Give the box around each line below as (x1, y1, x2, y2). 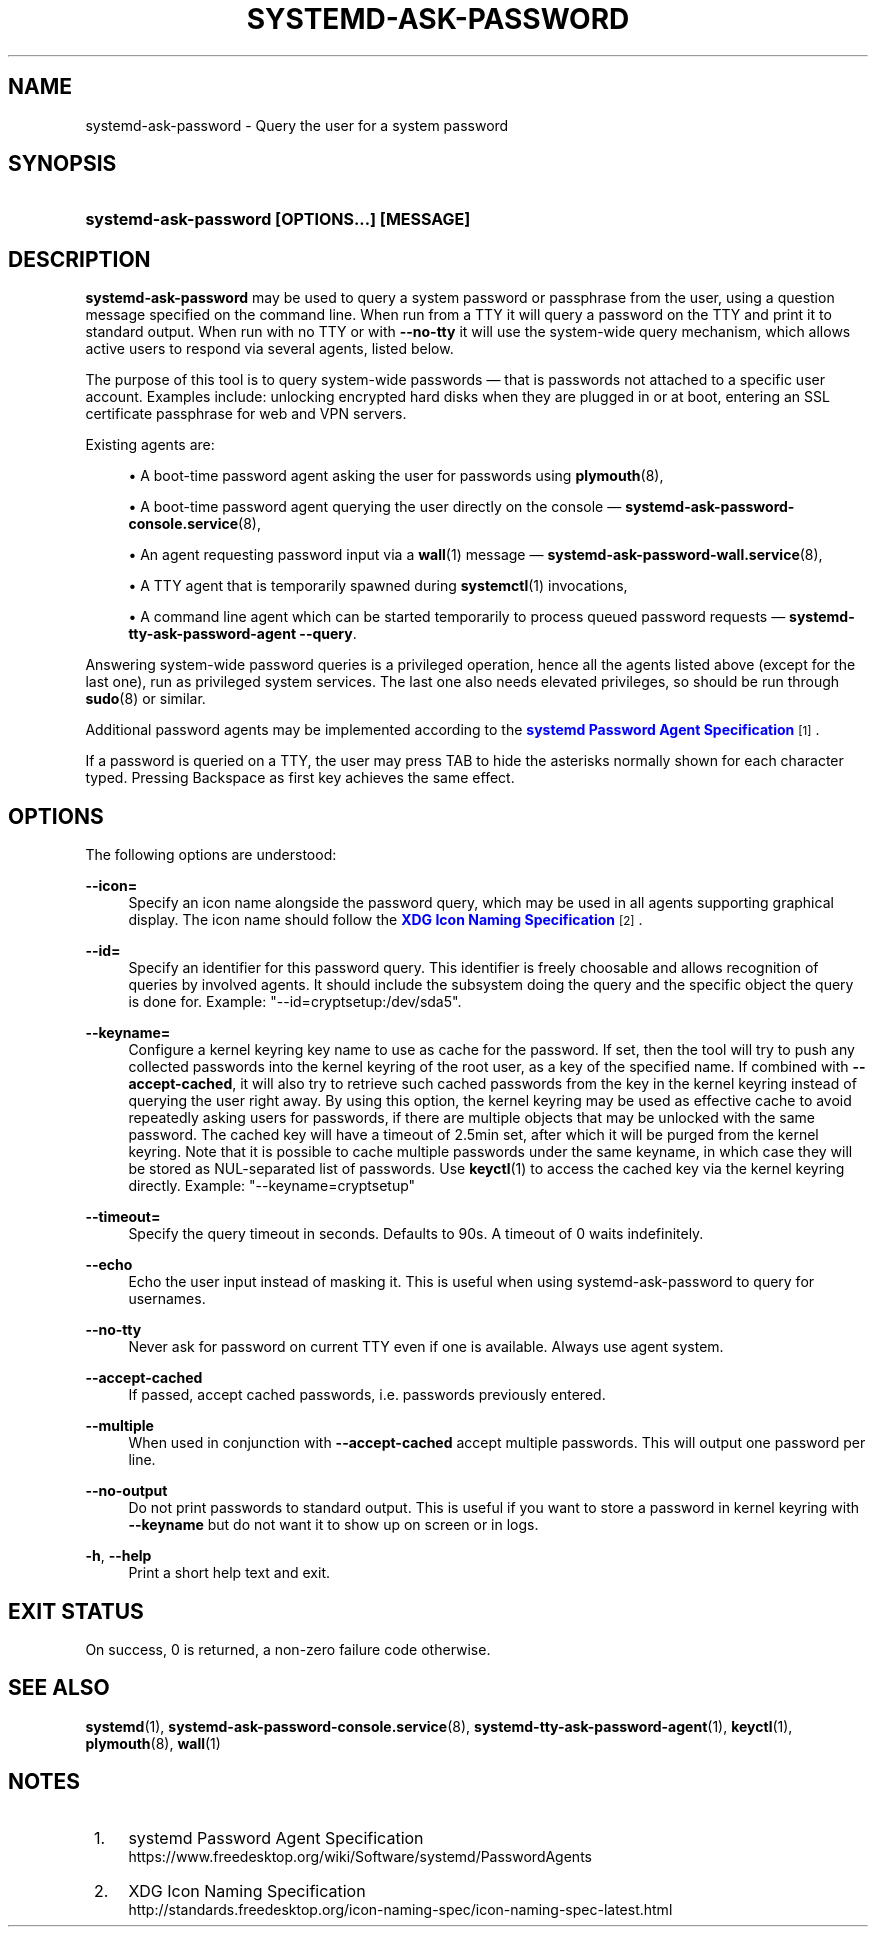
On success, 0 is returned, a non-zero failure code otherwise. (85, 1640, 491, 1658)
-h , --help (85, 1547, 152, 1565)
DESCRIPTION (8, 246, 151, 272)
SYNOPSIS (8, 151, 117, 177)
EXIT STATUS (8, 1598, 144, 1624)
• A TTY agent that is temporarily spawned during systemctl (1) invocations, (128, 577, 628, 595)
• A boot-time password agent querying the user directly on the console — (128, 498, 622, 516)
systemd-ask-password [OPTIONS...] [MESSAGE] (85, 209, 471, 230)
